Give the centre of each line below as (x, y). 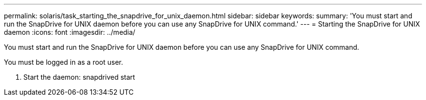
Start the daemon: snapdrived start (79, 77)
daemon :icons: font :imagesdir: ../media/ (70, 32)
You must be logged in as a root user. (63, 62)
